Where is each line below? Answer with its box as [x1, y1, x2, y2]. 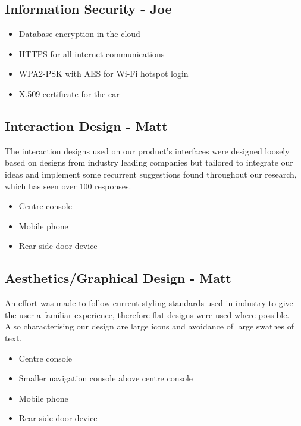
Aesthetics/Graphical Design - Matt [5, 269, 231, 287]
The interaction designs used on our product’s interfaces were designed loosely [5, 144, 290, 157]
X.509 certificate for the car [18, 87, 120, 99]
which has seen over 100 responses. [5, 179, 131, 192]
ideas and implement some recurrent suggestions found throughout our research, [5, 167, 297, 180]
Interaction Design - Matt [5, 116, 168, 135]
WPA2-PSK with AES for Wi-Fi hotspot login [18, 67, 189, 80]
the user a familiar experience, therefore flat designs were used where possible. [5, 308, 290, 321]
